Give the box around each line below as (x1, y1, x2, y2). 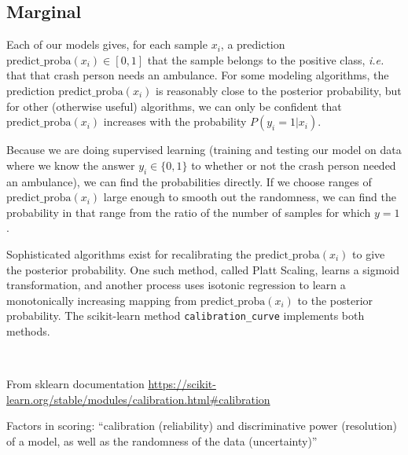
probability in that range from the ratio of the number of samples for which (6, 204, 371, 220)
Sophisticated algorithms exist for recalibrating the (6, 245, 252, 262)
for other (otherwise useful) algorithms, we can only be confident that (6, 97, 342, 114)
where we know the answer (6, 156, 135, 173)
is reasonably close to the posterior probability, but (156, 82, 402, 98)
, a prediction (220, 36, 285, 53)
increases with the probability (103, 113, 247, 130)
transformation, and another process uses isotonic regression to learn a (6, 277, 346, 293)
